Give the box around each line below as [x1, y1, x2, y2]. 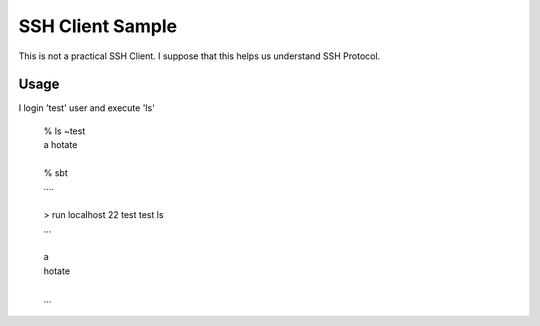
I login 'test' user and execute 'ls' [18, 102, 155, 114]
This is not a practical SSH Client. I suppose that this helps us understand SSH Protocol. [18, 50, 381, 62]
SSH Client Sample [18, 15, 178, 37]
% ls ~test [43, 125, 86, 137]
